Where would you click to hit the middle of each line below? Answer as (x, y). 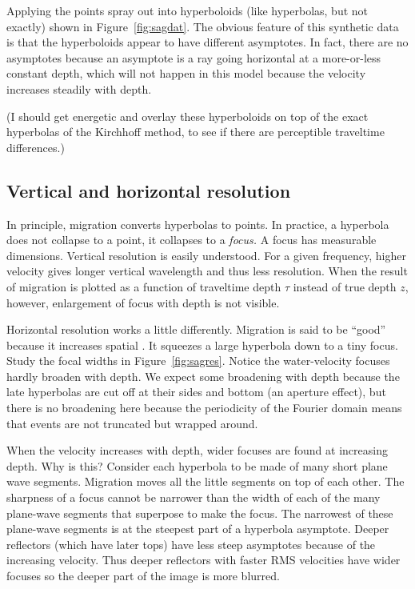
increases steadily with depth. (79, 88)
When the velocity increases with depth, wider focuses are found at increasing (197, 450)
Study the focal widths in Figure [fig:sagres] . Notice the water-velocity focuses (198, 361)
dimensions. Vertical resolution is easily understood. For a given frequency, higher (206, 255)
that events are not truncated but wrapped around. (132, 423)
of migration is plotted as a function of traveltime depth (144, 286)
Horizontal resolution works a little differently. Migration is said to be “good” (196, 329)
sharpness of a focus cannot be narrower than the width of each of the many (194, 497)
